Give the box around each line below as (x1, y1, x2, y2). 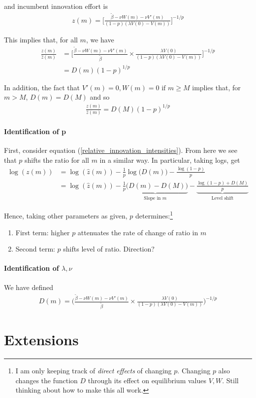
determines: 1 (135, 209, 173, 220)
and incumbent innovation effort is (4, 1, 108, 11)
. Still (222, 375, 239, 385)
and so (90, 92, 110, 102)
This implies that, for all (4, 34, 78, 44)
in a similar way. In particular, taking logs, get (99, 154, 240, 165)
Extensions (4, 329, 79, 350)
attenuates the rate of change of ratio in (77, 227, 198, 237)
